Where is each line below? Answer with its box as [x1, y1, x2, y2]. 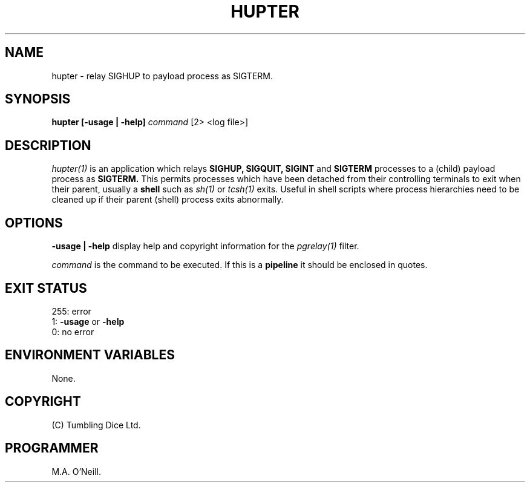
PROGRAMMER [5, 440, 99, 456]
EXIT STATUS [5, 280, 87, 296]
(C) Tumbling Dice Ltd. [51, 419, 141, 430]
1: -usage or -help [51, 316, 125, 327]
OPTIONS [5, 215, 63, 230]
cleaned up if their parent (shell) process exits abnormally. [51, 194, 284, 205]
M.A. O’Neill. [51, 466, 101, 477]
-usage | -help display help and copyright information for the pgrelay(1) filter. [51, 241, 359, 252]
